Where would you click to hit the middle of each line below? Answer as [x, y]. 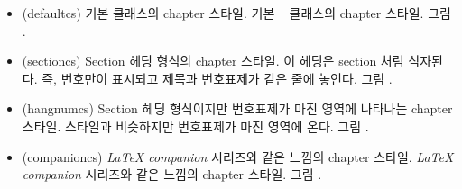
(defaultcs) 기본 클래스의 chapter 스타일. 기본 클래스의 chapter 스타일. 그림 [236, 13]
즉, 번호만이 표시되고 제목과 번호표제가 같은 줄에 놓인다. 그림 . [217, 78]
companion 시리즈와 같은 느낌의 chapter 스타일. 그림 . [172, 174]
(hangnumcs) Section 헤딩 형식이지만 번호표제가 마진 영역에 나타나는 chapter [237, 108]
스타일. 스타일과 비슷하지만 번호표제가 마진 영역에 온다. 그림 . [195, 126]
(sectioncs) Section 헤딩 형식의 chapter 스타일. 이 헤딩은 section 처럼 [213, 61]
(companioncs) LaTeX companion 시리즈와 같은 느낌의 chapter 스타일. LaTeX [238, 156]
